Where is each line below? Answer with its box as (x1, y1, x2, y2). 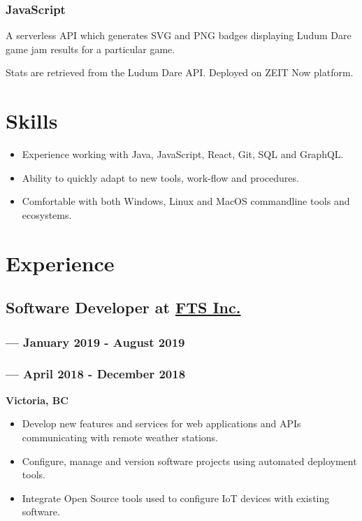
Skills (6, 106, 58, 135)
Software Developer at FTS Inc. (6, 297, 241, 318)
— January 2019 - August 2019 (6, 333, 185, 350)
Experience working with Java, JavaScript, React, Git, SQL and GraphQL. (22, 147, 344, 162)
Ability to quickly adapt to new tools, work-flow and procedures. (22, 170, 299, 185)
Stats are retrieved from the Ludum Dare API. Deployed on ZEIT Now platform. (6, 65, 354, 80)
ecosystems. (22, 207, 72, 222)
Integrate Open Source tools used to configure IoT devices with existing (22, 490, 330, 505)
